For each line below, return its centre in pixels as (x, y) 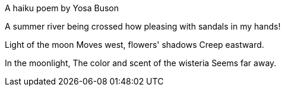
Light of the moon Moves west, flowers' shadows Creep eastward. (134, 45)
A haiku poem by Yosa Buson (62, 8)
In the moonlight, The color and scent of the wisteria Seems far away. (141, 63)
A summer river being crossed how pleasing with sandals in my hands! (143, 26)
